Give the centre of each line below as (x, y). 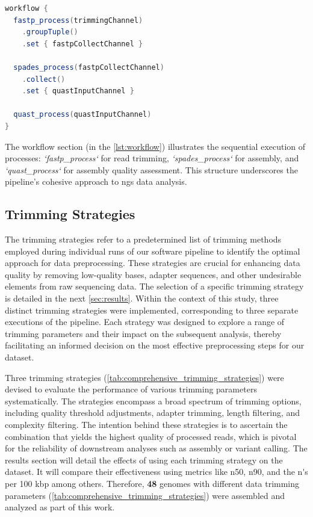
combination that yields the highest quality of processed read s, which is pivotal (151, 436)
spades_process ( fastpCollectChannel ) (89, 67)
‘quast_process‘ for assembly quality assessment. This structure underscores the (151, 169)
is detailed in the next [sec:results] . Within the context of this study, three (142, 298)
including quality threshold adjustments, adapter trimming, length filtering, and (153, 413)
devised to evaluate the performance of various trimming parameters (131, 389)
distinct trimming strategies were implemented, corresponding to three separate (152, 310)
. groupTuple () (50, 32)
